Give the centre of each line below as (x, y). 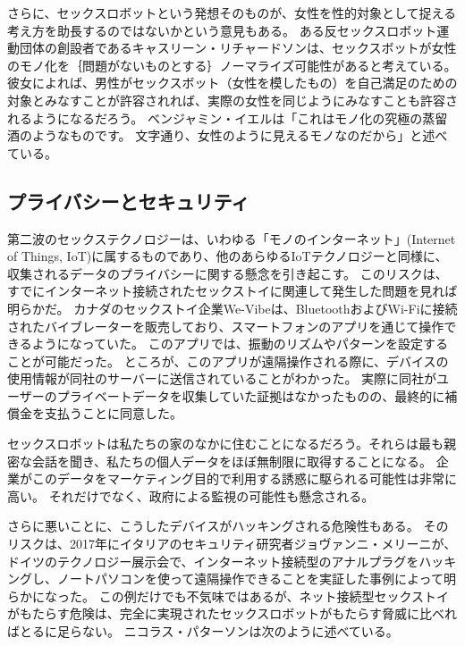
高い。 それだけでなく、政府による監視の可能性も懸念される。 (191, 495)
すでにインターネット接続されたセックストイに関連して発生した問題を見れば (232, 291)
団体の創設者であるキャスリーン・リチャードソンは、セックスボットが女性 (238, 48)
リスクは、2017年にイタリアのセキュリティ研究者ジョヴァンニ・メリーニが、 (232, 544)
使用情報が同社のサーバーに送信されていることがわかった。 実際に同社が (222, 378)
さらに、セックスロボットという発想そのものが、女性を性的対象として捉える (232, 13)
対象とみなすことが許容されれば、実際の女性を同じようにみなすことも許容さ (232, 100)
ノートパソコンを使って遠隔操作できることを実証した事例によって (250, 579)
